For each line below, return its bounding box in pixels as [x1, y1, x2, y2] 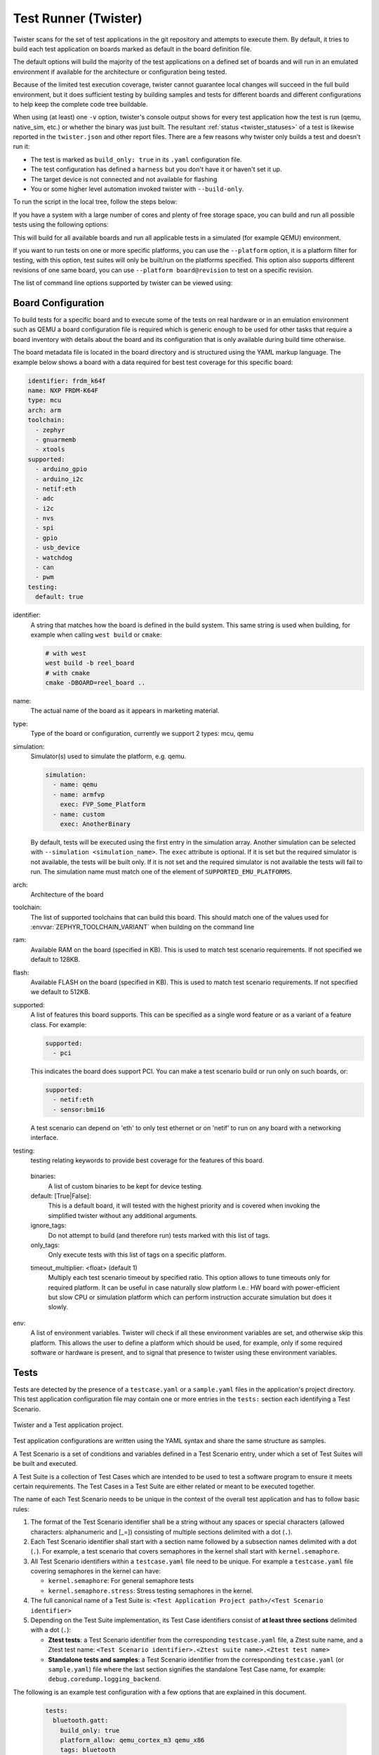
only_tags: [30, 1241, 60, 1250]
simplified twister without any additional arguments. [48, 1211, 198, 1219]
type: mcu [27, 397, 62, 404]
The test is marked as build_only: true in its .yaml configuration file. [30, 155, 242, 164]
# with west [45, 649, 87, 657]
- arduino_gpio [35, 465, 88, 473]
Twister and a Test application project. [13, 1421, 124, 1429]
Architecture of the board [30, 890, 105, 899]
